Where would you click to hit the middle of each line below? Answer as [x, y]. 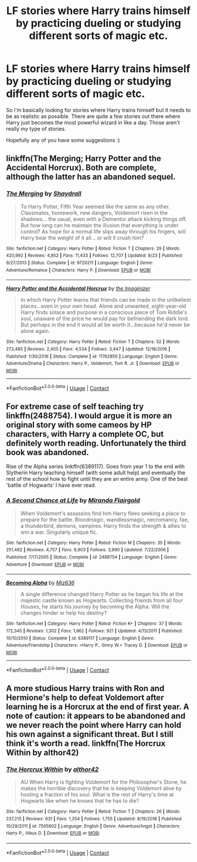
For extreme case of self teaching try [75, 406]
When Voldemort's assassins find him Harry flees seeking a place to [103, 513]
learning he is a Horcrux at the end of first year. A [98, 707]
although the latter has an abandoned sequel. [91, 177]
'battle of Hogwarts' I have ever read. [51, 485]
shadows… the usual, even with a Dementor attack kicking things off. [103, 219]
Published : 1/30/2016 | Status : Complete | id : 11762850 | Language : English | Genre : [92, 356]
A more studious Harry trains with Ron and [85, 688]
